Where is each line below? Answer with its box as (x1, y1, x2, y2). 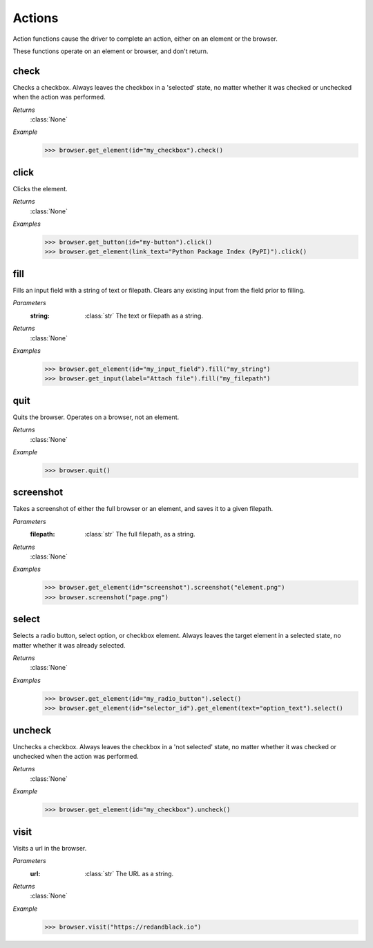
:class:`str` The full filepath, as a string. (84, 530, 196, 539)
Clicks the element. (12, 184, 68, 193)
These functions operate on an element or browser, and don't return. (12, 47, 209, 55)
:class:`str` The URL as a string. (84, 869, 174, 878)
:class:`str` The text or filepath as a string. (84, 311, 204, 320)
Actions (12, 10, 59, 26)
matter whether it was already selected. (12, 641, 126, 649)
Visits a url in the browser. (12, 844, 87, 852)
